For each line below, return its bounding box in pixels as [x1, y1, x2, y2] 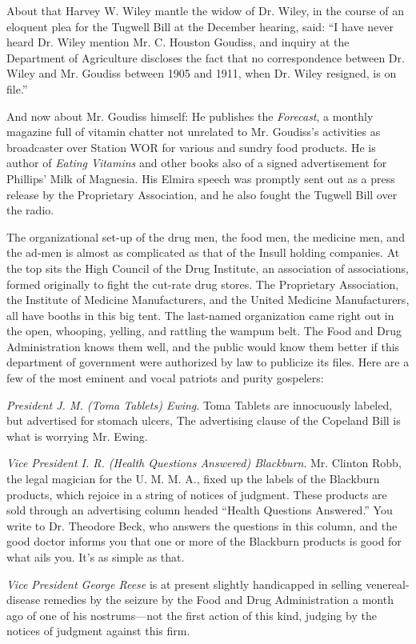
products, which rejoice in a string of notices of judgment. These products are [6, 486, 387, 502]
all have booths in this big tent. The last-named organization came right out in [6, 306, 394, 323]
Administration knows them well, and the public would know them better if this [6, 338, 400, 354]
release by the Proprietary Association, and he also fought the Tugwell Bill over [6, 186, 398, 202]
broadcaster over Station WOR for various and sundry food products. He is [6, 138, 376, 155]
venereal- [366, 575, 410, 592]
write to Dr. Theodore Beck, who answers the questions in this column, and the [6, 517, 398, 534]
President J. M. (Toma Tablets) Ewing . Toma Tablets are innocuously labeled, [6, 396, 393, 413]
